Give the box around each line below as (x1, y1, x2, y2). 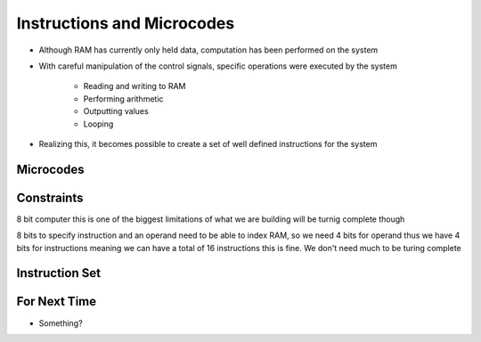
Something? (38, 317, 84, 329)
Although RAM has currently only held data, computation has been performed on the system (38, 45, 379, 55)
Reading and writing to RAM (83, 81, 186, 92)
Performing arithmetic (83, 94, 164, 104)
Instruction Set (16, 265, 102, 281)
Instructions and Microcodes (16, 13, 235, 33)
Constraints (16, 190, 84, 205)
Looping (83, 118, 114, 129)
